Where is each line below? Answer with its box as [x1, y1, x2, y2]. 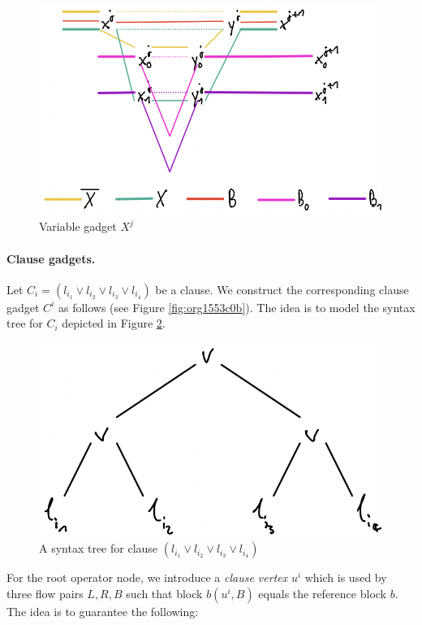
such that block [126, 585, 203, 601]
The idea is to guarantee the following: [6, 603, 199, 619]
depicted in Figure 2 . [62, 315, 166, 332]
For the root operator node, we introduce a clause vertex [6, 569, 288, 586]
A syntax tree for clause [39, 540, 158, 557]
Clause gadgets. [6, 250, 96, 267]
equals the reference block [258, 585, 386, 601]
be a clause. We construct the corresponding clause [155, 280, 409, 297]
